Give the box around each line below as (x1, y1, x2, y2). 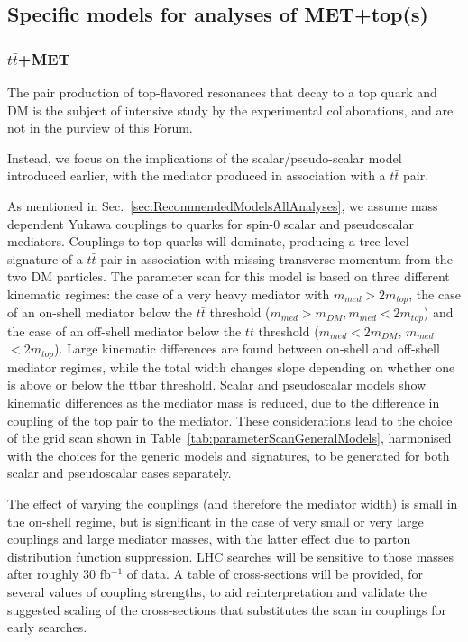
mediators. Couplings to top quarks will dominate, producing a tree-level (7, 232, 409, 251)
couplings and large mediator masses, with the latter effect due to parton (7, 529, 411, 548)
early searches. (7, 618, 87, 637)
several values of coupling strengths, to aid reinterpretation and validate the (7, 582, 427, 601)
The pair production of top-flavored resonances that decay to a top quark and (7, 83, 437, 101)
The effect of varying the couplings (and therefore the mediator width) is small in (7, 494, 458, 513)
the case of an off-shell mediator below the (7, 321, 242, 340)
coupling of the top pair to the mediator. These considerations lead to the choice (7, 410, 453, 429)
